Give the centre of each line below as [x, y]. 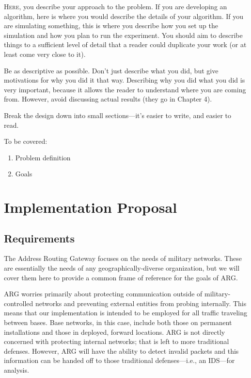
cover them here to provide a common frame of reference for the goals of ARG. [121, 277]
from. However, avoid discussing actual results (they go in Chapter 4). [108, 99]
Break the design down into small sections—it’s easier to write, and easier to [118, 115]
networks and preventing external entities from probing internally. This [141, 303]
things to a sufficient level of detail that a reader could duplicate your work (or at [125, 44]
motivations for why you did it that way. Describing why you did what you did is [125, 80]
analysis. [16, 370]
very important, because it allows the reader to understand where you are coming [125, 89]
